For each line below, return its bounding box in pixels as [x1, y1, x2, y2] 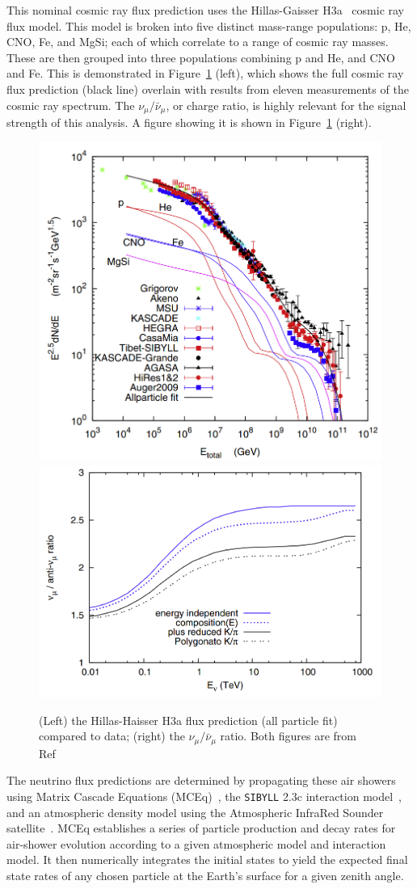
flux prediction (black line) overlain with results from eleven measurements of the [6, 80, 409, 97]
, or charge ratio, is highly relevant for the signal [166, 96, 406, 113]
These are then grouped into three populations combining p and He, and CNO [6, 48, 395, 65]
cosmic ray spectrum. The [6, 96, 135, 113]
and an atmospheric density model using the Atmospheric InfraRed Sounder [6, 803, 384, 820]
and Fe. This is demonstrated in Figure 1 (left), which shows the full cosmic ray [6, 65, 404, 82]
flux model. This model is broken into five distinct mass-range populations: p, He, [6, 17, 411, 34]
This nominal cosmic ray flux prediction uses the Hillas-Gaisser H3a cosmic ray [6, 2, 405, 18]
